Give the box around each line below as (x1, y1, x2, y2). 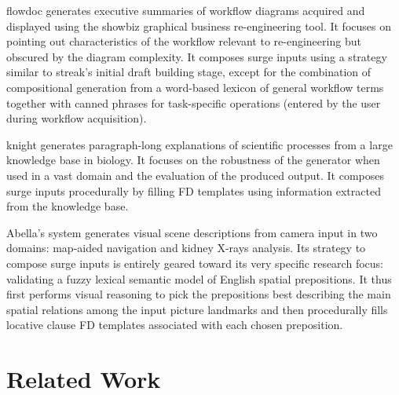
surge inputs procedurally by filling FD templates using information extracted (6, 182, 381, 199)
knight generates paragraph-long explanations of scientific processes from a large (6, 136, 393, 152)
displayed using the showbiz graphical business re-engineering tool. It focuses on (6, 17, 391, 34)
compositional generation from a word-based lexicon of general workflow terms (6, 79, 384, 95)
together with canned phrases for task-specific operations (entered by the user (6, 94, 381, 111)
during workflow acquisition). (6, 110, 147, 126)
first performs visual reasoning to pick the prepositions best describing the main (6, 286, 391, 302)
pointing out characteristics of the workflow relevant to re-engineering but (6, 33, 361, 49)
